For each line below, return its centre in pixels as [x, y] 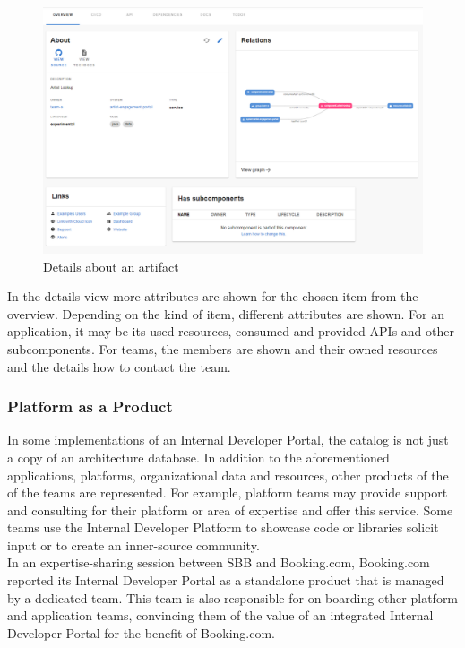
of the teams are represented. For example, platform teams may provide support [228, 492]
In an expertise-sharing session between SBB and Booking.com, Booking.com [219, 562]
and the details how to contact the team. [119, 366]
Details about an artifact [111, 266]
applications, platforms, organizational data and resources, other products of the [228, 475]
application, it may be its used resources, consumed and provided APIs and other [231, 331]
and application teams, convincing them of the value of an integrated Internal [220, 615]
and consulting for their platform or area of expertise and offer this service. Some [230, 510]
